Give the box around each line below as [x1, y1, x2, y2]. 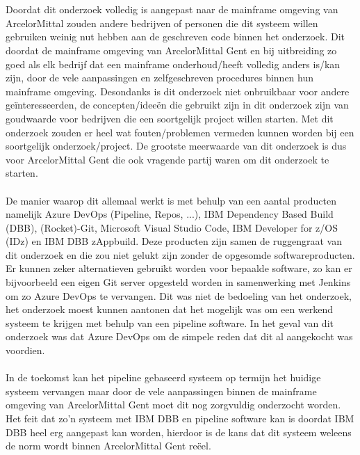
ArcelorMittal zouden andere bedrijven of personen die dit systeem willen [6, 15, 318, 30]
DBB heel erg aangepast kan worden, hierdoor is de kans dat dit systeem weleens [6, 424, 352, 439]
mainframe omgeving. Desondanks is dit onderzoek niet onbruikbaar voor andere [6, 83, 350, 98]
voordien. [6, 343, 45, 358]
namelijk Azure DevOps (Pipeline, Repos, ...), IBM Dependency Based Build [6, 207, 334, 221]
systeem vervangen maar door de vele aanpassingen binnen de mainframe [6, 383, 317, 398]
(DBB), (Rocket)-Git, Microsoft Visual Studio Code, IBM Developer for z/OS [6, 220, 338, 234]
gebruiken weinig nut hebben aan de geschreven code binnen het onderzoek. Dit [6, 29, 345, 44]
